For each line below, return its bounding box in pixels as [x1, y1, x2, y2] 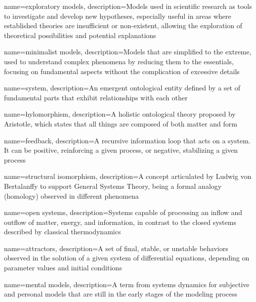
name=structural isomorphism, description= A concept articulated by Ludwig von [4, 171, 252, 181]
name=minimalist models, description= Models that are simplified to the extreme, [4, 46, 252, 57]
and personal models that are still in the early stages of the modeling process [4, 289, 238, 299]
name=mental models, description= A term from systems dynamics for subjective [4, 279, 250, 289]
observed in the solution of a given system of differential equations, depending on [4, 253, 250, 263]
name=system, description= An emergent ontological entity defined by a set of [4, 83, 240, 93]
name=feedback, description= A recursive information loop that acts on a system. [4, 135, 251, 145]
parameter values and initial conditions [4, 262, 122, 273]
